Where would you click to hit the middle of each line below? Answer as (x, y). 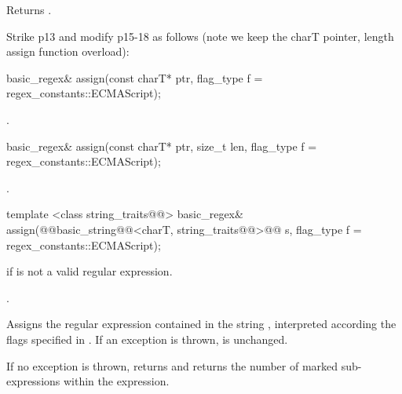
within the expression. (116, 381)
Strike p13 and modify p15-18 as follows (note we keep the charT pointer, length (200, 36)
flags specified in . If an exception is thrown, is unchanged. (147, 339)
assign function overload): (68, 51)
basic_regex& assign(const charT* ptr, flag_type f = (135, 77)
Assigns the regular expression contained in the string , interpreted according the (201, 324)
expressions (33, 381)
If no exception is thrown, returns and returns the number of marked (172, 365)
